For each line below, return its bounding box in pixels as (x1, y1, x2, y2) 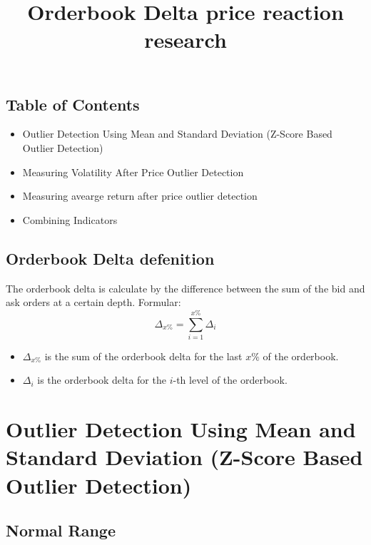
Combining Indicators (22, 212, 118, 227)
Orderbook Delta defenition (6, 247, 215, 269)
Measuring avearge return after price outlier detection (22, 188, 258, 203)
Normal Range (6, 519, 116, 541)
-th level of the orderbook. (173, 372, 288, 387)
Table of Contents (6, 93, 140, 115)
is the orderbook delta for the (37, 372, 166, 387)
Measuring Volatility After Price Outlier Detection (22, 164, 244, 179)
